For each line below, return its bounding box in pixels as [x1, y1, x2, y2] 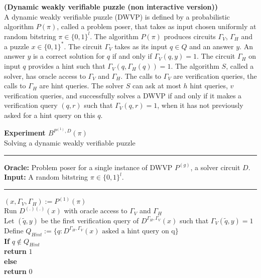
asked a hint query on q [102, 227, 175, 235]
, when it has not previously [157, 100, 243, 110]
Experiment [4, 127, 46, 138]
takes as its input [114, 41, 168, 51]
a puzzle [4, 41, 29, 51]
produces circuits [164, 31, 216, 41]
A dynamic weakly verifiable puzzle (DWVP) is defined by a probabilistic [4, 11, 230, 22]
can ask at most [132, 80, 181, 91]
